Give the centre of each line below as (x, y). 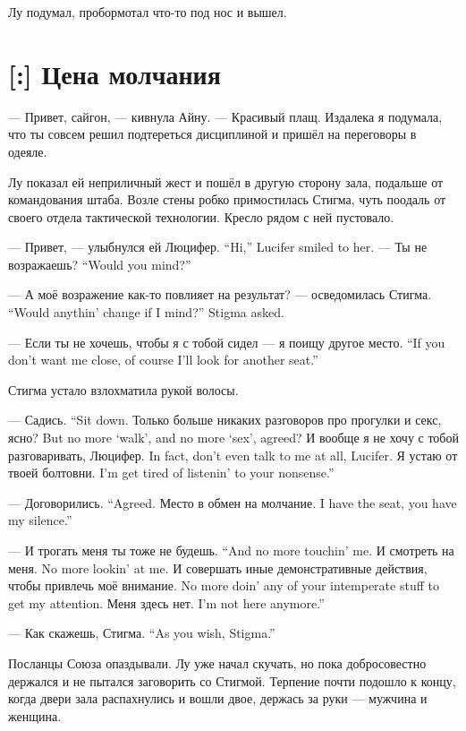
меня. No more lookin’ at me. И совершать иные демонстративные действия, (218, 568)
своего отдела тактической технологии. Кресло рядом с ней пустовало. (201, 216)
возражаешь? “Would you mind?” (100, 264)
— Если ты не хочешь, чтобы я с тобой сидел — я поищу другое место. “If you (227, 342)
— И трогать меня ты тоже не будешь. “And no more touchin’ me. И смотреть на (231, 550)
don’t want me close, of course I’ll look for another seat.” (163, 360)
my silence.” (40, 520)
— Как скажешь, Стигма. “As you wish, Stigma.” (142, 633)
